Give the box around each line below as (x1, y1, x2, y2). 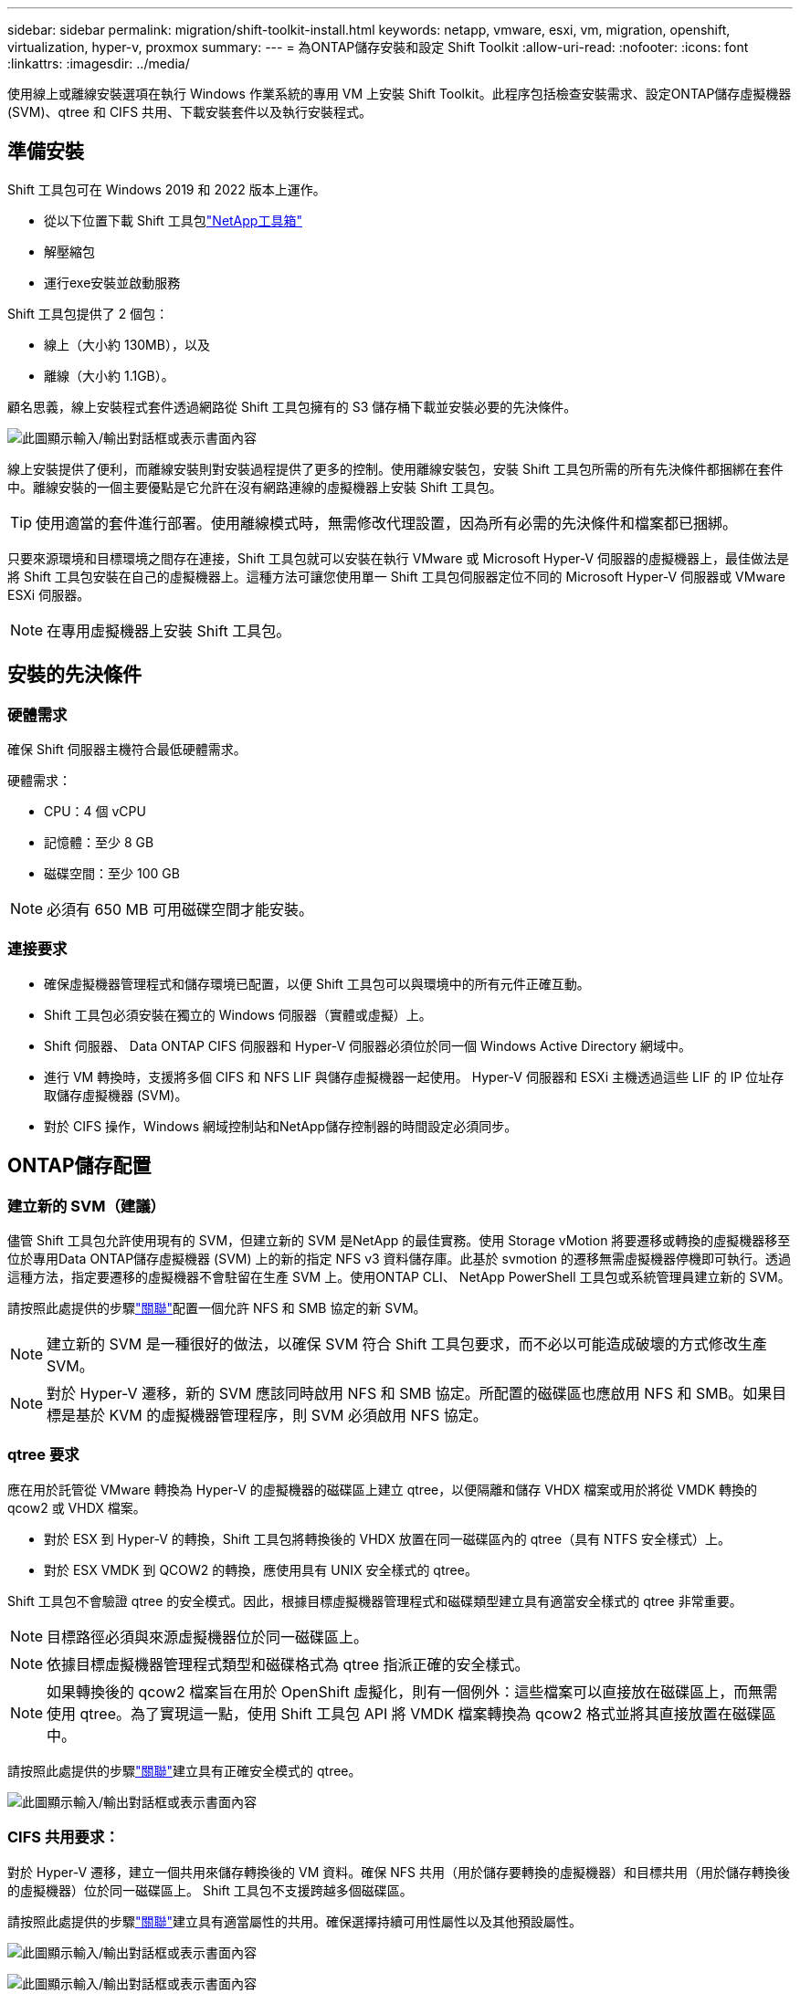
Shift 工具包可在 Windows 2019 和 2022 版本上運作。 (7, 181, 326, 197)
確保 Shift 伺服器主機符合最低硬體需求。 (7, 741, 247, 758)
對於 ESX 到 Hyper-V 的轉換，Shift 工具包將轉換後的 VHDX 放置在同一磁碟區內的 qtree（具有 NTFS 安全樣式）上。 (44, 1530, 731, 1547)
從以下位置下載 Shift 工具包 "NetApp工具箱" (44, 212, 302, 228)
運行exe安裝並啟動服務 (44, 274, 181, 290)
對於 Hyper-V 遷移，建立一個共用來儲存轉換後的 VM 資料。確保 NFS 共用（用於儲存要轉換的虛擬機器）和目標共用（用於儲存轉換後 (7, 1863, 790, 1880)
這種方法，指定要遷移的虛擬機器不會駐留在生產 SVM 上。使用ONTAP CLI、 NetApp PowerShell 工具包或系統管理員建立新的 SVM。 (7, 1269, 791, 1286)
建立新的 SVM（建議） (7, 1196, 165, 1215)
